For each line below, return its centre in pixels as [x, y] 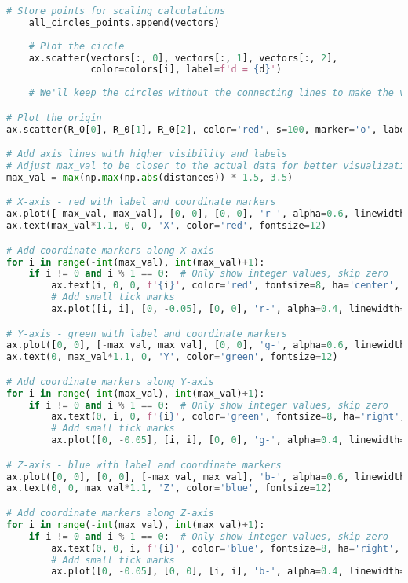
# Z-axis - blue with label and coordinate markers [144, 465]
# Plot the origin [54, 117]
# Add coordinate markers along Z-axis [110, 513]
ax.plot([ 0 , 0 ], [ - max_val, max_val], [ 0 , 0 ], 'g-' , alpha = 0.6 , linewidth [206, 345]
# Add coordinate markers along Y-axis [110, 381]
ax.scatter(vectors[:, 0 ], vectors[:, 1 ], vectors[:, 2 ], [183, 58]
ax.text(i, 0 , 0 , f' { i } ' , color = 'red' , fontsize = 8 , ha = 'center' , [226, 286]
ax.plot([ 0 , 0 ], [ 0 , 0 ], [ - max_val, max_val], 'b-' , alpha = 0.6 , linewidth [206, 477]
